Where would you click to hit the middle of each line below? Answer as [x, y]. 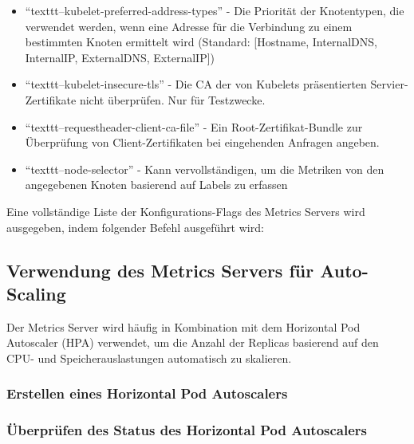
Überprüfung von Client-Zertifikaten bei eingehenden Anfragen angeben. [202, 142]
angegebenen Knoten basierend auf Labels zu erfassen [156, 185]
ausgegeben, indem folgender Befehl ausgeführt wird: [135, 227]
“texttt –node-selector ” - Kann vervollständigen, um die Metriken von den [205, 169]
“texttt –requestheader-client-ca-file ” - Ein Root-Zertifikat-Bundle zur [194, 126]
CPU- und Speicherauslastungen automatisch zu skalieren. [149, 358]
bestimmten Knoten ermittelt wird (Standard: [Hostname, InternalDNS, [201, 42]
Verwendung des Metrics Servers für [160, 270]
